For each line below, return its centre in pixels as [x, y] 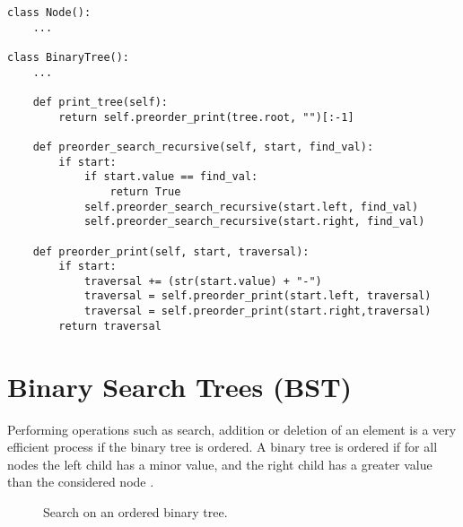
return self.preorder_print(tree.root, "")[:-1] [206, 117]
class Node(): [49, 13]
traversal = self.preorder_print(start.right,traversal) [258, 311]
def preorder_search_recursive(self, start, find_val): [203, 147]
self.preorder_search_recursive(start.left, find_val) [251, 207]
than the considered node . [81, 482]
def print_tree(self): [100, 102]
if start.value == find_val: [171, 177]
